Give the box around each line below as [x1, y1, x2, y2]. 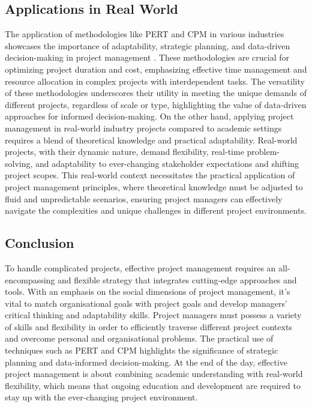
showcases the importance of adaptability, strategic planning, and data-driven [5, 39, 290, 52]
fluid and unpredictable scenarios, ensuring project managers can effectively [5, 192, 283, 205]
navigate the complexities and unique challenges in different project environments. [5, 204, 307, 217]
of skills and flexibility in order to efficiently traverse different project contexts [5, 320, 292, 333]
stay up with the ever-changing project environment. [5, 391, 198, 403]
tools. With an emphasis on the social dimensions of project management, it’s [5, 285, 290, 298]
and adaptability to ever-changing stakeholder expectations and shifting [35, 157, 299, 169]
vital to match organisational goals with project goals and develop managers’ [5, 297, 287, 309]
